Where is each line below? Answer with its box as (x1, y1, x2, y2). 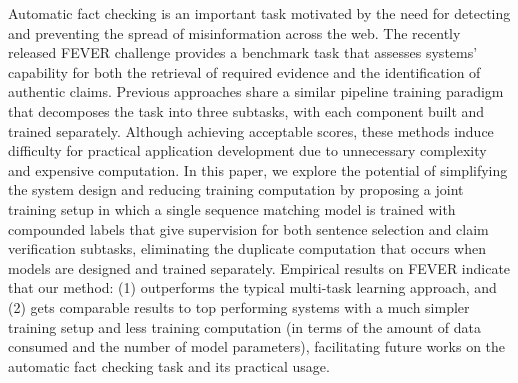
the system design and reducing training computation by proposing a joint (8, 179, 464, 200)
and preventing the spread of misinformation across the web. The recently (8, 22, 461, 43)
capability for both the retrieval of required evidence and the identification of (8, 61, 481, 82)
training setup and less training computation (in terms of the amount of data (8, 316, 481, 337)
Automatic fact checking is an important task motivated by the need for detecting (8, 3, 511, 23)
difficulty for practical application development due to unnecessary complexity (8, 140, 487, 161)
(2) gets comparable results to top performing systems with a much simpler (8, 296, 470, 317)
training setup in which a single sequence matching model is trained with (8, 198, 456, 219)
